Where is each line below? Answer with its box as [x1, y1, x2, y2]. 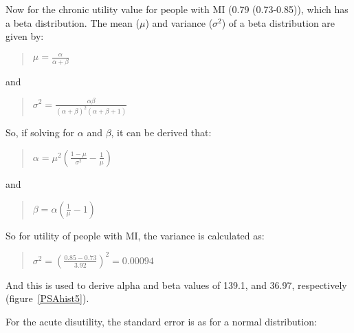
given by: [5, 29, 44, 43]
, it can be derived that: [111, 125, 212, 140]
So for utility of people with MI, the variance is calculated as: [5, 228, 265, 242]
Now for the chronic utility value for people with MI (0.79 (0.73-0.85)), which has [5, 2, 349, 16]
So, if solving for [5, 125, 75, 140]
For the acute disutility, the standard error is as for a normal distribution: [5, 314, 317, 328]
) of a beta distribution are [221, 15, 335, 30]
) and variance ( [145, 15, 213, 30]
